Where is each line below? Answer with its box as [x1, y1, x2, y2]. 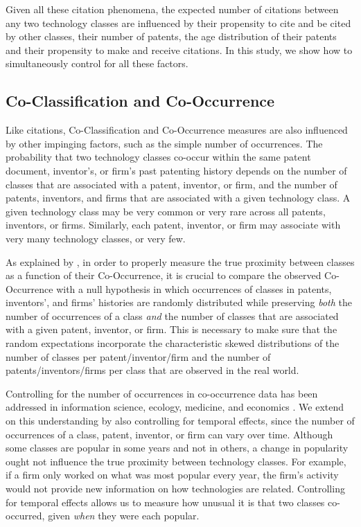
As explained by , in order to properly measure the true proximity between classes [6, 254, 355, 269]
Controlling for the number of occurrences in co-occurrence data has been [6, 386, 318, 400]
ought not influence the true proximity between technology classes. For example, [6, 454, 346, 468]
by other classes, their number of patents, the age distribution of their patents [6, 29, 337, 44]
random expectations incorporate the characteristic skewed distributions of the [6, 336, 340, 350]
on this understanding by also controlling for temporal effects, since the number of [6, 413, 355, 428]
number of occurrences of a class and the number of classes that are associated [6, 308, 339, 323]
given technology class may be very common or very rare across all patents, [6, 204, 326, 218]
